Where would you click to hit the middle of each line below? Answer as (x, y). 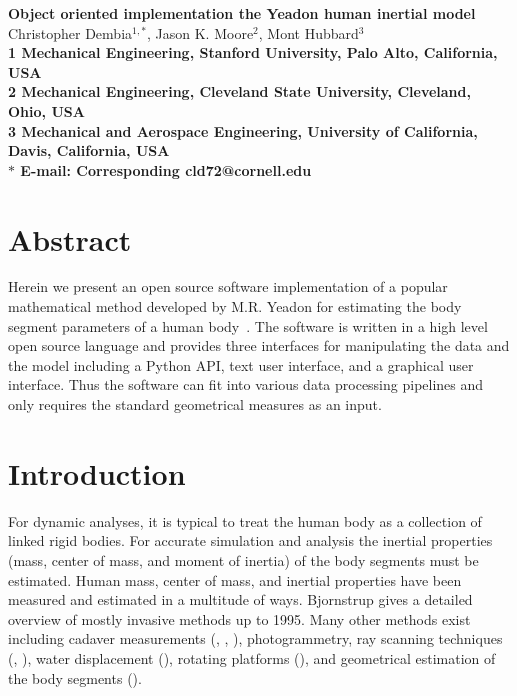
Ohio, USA (46, 110)
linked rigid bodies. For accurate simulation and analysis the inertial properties (250, 540)
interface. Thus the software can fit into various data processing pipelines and (246, 384)
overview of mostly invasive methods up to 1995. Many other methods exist (239, 618)
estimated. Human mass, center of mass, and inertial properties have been (235, 579)
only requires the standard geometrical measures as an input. (195, 404)
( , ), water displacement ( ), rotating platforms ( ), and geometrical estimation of (252, 657)
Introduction (97, 472)
